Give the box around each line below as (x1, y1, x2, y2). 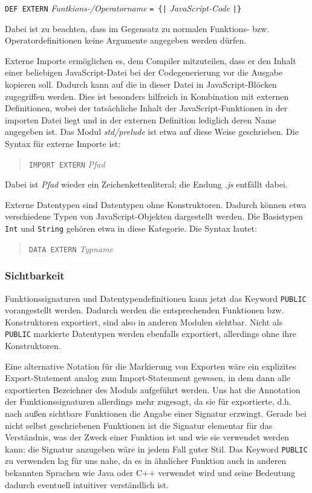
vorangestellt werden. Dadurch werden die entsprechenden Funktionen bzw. (5, 304, 284, 316)
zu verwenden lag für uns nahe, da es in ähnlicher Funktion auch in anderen (5, 454, 287, 467)
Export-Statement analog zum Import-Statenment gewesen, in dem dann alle (5, 371, 291, 384)
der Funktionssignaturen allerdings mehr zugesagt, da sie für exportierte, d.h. (5, 395, 291, 408)
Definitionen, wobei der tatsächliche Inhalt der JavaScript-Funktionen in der (5, 102, 288, 114)
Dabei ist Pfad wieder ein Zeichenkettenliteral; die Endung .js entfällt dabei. (5, 178, 288, 191)
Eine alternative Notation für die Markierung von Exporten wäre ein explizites (5, 359, 296, 372)
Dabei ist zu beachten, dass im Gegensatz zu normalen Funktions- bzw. (5, 22, 270, 34)
